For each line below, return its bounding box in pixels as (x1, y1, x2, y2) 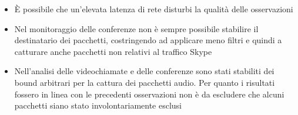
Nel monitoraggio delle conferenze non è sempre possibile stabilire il (14, 22, 259, 34)
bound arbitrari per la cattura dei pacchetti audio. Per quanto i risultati (14, 76, 275, 88)
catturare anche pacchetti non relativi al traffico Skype (14, 45, 212, 57)
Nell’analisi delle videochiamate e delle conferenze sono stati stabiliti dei (14, 65, 274, 77)
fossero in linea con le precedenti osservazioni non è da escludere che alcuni (14, 88, 284, 100)
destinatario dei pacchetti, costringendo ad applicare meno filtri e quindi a (14, 34, 282, 46)
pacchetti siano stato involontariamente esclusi (14, 99, 182, 111)
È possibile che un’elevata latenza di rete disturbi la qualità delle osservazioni (14, 3, 293, 15)
